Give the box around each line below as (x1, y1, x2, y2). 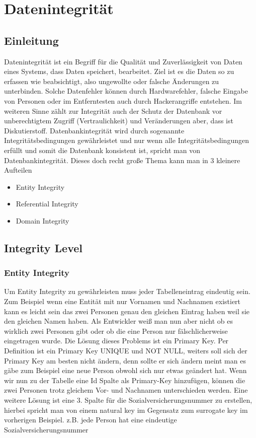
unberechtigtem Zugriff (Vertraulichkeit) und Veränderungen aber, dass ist (4, 115, 233, 126)
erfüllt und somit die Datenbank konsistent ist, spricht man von (4, 144, 200, 155)
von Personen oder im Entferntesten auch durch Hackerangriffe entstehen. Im (4, 95, 242, 106)
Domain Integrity (16, 215, 69, 226)
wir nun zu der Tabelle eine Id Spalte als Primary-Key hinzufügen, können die (4, 375, 245, 385)
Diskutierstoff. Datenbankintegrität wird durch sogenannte (4, 125, 185, 135)
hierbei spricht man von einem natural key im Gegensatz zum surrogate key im (4, 404, 248, 415)
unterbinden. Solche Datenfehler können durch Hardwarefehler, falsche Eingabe (4, 86, 248, 96)
